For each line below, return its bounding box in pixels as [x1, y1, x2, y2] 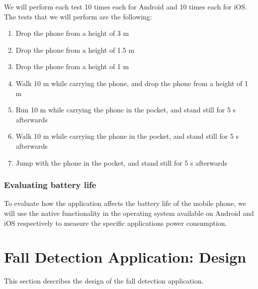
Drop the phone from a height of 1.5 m [15, 44, 135, 55]
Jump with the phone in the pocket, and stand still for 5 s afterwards [15, 157, 228, 168]
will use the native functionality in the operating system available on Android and [4, 207, 254, 218]
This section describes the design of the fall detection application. [4, 276, 204, 286]
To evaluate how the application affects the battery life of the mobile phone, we [4, 198, 246, 208]
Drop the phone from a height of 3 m [15, 28, 129, 38]
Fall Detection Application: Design [4, 247, 247, 267]
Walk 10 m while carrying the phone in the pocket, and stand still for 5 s [15, 131, 239, 141]
